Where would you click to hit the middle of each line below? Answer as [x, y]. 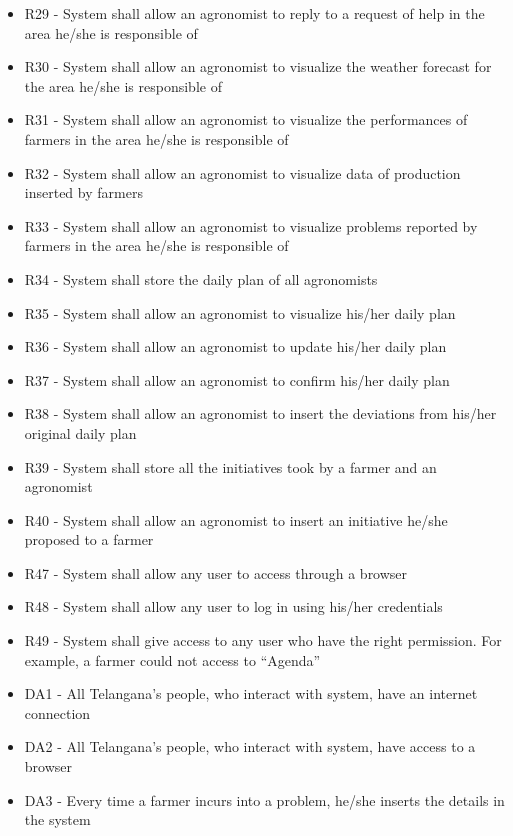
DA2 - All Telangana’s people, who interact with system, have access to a [250, 746]
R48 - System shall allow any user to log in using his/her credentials [233, 606]
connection [57, 712]
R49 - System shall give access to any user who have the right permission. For [263, 640]
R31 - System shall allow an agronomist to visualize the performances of [246, 119]
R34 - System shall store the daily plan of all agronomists [201, 278]
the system [57, 819]
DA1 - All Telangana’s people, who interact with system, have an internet [251, 693]
